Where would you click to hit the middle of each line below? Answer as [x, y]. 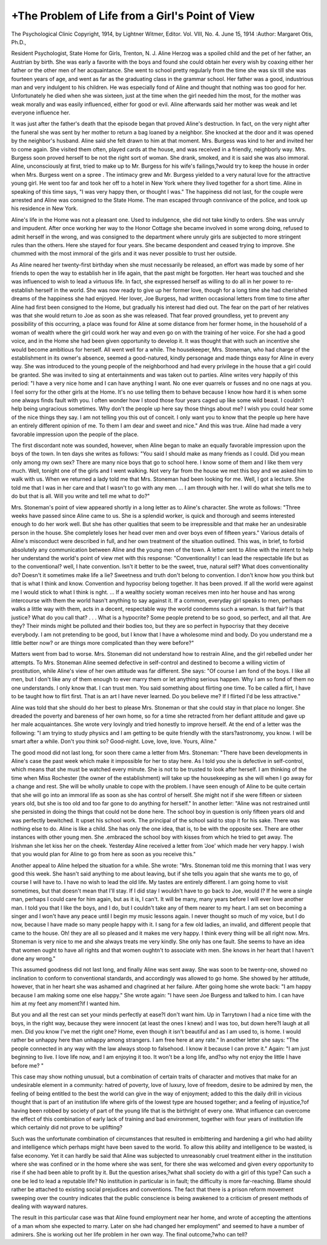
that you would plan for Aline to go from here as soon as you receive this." [104, 854]
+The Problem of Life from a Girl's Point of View [133, 16]
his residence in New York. [45, 208]
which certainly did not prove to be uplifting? [67, 1128]
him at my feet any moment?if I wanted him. [66, 1003]
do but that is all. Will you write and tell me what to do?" [81, 496]
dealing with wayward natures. [49, 1206]
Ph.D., [19, 42]
